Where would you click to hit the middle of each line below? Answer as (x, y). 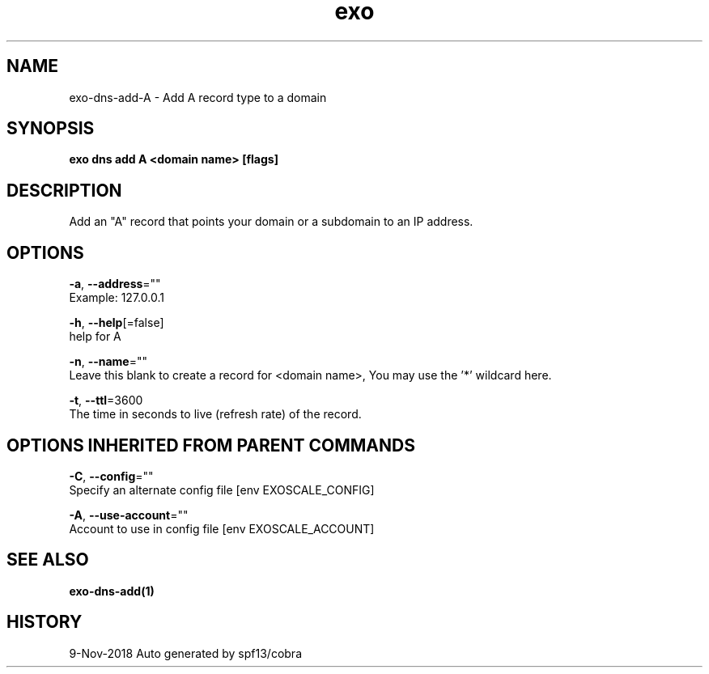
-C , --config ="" (111, 476)
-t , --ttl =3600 (106, 401)
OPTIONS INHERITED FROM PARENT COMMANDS (211, 445)
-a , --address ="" (115, 284)
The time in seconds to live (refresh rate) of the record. (215, 414)
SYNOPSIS (51, 129)
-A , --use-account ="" (129, 515)
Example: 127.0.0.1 (117, 298)
